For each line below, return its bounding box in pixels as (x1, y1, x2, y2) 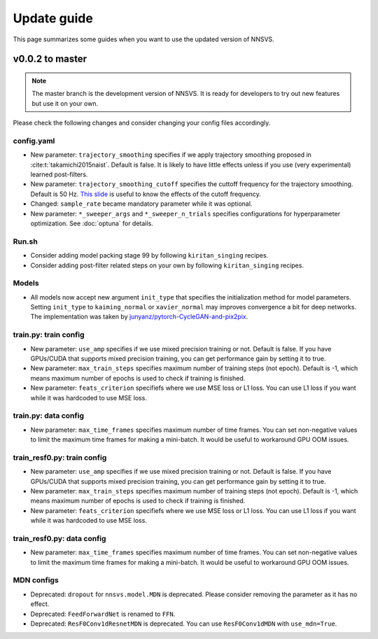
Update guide (13, 10, 94, 26)
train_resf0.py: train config (13, 452, 107, 462)
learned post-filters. (30, 170, 88, 178)
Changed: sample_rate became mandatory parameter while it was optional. (30, 199, 253, 208)
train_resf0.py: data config (13, 533, 106, 543)
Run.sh (13, 237, 38, 246)
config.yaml (13, 136, 55, 146)
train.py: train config (13, 330, 85, 339)
